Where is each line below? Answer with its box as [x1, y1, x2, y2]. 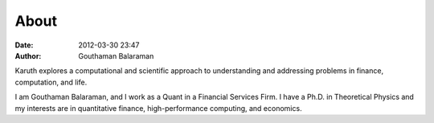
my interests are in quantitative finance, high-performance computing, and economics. [14, 103, 302, 113]
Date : [14, 40, 34, 50]
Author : [14, 51, 42, 60]
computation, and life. [14, 77, 88, 87]
